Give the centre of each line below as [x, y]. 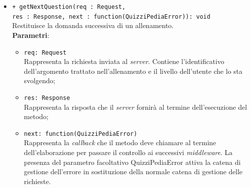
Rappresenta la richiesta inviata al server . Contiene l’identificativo [124, 61]
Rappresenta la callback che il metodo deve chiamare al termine [120, 142]
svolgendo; [40, 80]
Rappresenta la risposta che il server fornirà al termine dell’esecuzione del [135, 107]
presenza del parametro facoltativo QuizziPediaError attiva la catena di [132, 162]
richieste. [37, 181]
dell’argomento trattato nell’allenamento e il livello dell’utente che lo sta [133, 71]
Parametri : [31, 35]
